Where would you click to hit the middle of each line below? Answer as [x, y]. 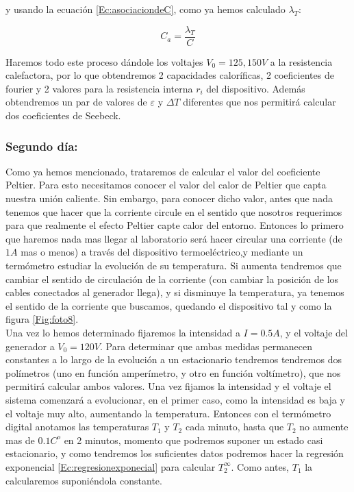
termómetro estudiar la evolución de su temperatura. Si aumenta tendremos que [174, 265]
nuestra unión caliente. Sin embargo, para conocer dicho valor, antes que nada [169, 198]
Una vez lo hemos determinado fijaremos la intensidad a [123, 332]
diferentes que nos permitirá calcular [260, 102]
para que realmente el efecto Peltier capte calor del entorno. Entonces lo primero [175, 225]
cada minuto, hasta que [235, 427]
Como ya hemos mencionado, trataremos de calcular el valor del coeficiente [163, 171]
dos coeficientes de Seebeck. [63, 115]
